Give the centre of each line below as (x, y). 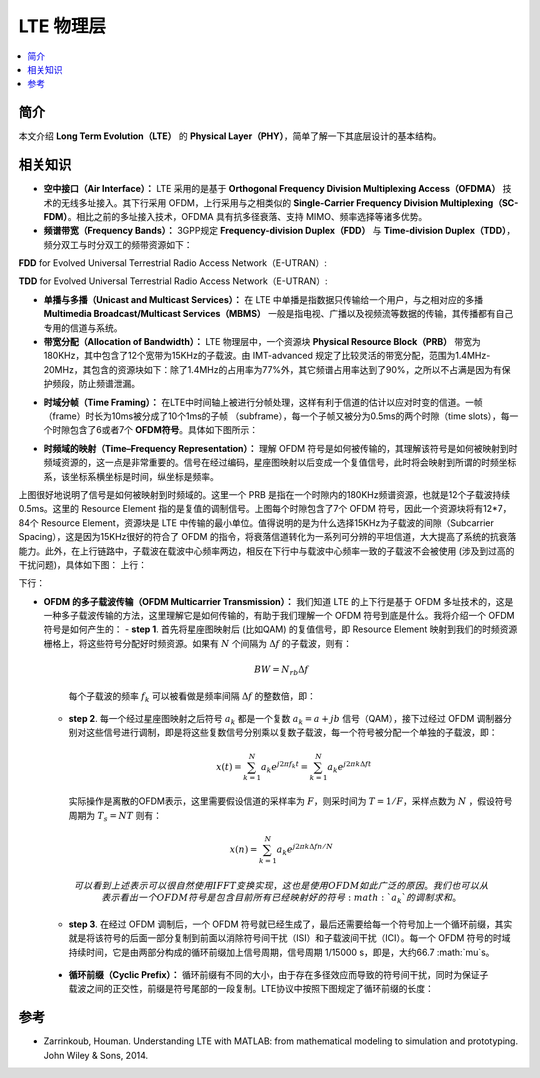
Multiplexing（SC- (479, 202)
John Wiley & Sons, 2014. (96, 1055)
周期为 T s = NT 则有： (115, 816)
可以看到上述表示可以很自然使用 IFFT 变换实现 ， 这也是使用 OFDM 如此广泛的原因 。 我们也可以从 (281, 885)
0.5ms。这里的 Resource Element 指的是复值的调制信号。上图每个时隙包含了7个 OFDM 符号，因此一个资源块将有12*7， (265, 509)
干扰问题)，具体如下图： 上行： (83, 564)
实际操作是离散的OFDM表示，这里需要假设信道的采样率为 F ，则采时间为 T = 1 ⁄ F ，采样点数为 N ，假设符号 (290, 801)
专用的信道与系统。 (83, 327)
